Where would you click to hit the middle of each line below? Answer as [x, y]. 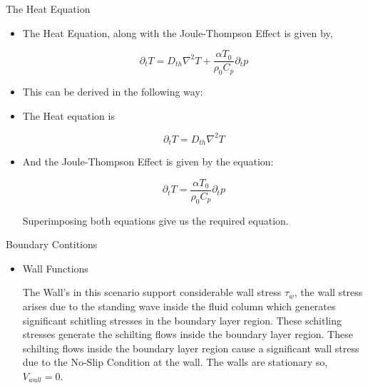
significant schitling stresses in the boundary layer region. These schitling [182, 320]
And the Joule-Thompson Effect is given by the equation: [148, 162]
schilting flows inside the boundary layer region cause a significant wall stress [191, 348]
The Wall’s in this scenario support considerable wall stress [152, 292]
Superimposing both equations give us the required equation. [155, 220]
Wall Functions [55, 268]
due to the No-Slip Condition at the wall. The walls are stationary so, [175, 362]
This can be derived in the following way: [113, 92]
